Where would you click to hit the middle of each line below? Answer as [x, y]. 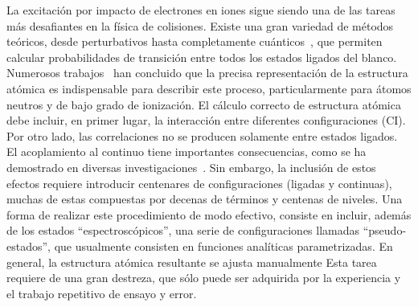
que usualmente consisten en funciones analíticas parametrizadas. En [223, 246]
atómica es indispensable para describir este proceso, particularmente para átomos [209, 88]
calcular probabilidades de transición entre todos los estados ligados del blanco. [202, 57]
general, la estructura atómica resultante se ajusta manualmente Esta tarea [192, 262]
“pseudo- [385, 230]
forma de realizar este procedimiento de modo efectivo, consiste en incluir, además [209, 214]
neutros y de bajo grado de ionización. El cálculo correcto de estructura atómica [204, 104]
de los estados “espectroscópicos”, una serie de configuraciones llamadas [183, 230]
